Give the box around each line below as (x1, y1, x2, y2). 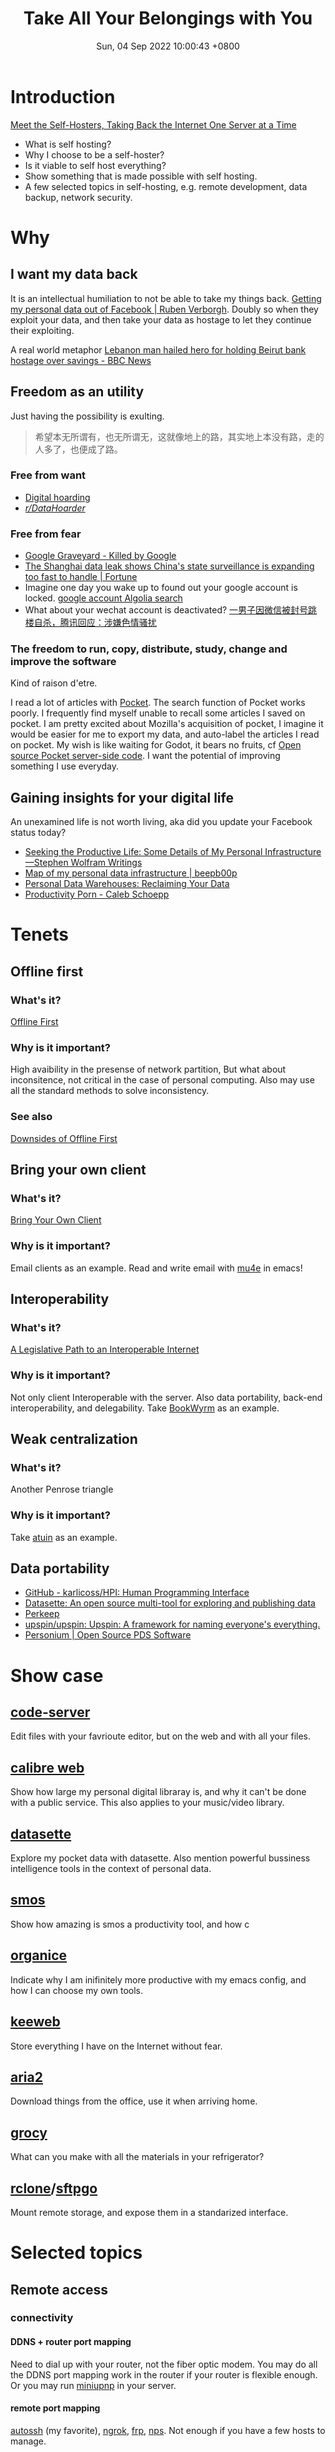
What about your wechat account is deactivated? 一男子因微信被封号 (24, 604, 309, 616)
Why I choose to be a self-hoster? (24, 148, 165, 161)
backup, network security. (24, 191, 133, 203)
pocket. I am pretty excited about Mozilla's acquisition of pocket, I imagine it (10, 718, 324, 730)
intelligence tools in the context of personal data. (10, 1863, 212, 1875)
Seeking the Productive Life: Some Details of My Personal (24, 846, 263, 858)
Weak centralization (10, 1431, 138, 1448)
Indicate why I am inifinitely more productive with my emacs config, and (10, 1973, 307, 1986)
